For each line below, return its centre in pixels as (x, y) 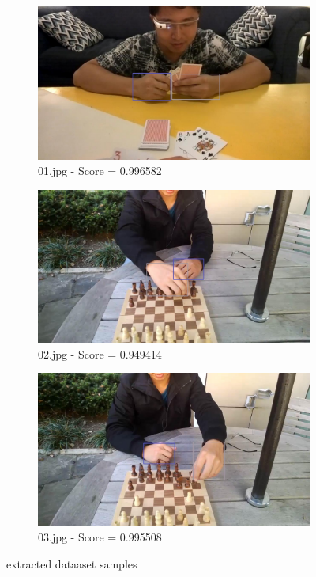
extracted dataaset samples (72, 564)
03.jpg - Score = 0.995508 (100, 537)
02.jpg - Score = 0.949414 (100, 353)
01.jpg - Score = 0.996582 (100, 171)
